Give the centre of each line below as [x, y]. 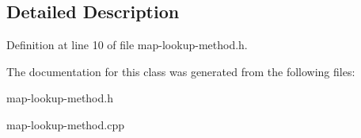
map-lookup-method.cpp [65, 124]
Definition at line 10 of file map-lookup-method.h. [127, 45]
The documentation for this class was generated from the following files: [181, 71]
